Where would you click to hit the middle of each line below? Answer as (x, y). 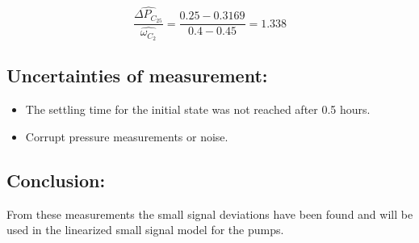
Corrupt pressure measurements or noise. (127, 136)
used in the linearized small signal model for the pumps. (145, 230)
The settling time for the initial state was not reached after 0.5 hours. (198, 109)
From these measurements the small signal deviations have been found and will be (210, 214)
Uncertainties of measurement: (137, 75)
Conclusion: (56, 180)
